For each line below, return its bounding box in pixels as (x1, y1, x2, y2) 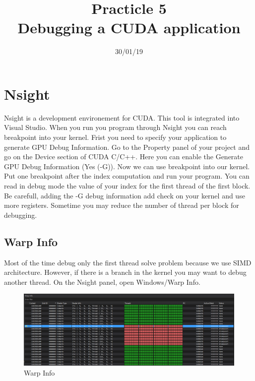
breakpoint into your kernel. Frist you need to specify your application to (4, 132, 227, 142)
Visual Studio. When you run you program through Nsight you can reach (4, 122, 227, 132)
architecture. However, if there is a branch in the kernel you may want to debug (4, 267, 247, 277)
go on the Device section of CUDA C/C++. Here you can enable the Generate (4, 151, 244, 162)
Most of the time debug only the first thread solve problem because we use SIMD (4, 257, 252, 267)
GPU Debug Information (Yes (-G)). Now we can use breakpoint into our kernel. (4, 161, 250, 171)
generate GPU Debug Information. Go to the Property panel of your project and (4, 141, 250, 152)
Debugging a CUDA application (17, 17, 241, 38)
